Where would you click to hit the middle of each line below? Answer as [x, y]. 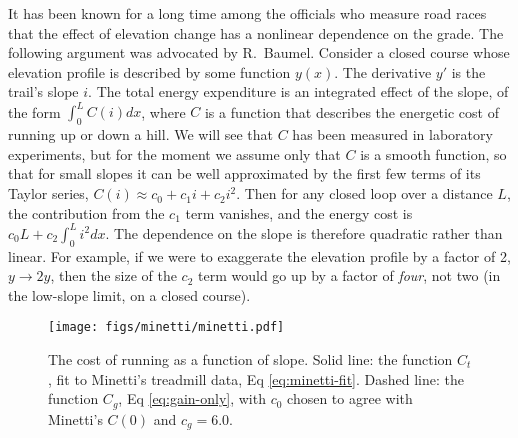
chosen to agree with [350, 398]
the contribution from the [86, 212]
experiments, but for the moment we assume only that [174, 153]
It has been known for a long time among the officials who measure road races [247, 13]
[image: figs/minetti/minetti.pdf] [166, 327]
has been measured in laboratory [392, 134]
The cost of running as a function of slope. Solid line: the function [250, 358]
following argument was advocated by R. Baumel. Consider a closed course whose [259, 52]
